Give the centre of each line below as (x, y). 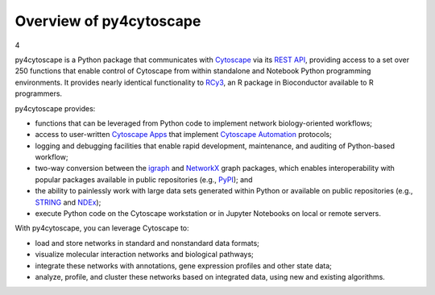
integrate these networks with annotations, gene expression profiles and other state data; (183, 265)
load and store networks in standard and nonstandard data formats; (147, 243)
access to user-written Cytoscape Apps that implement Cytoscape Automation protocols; (183, 135)
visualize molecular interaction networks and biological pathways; (144, 255)
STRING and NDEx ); (68, 202)
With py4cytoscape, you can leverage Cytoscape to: (102, 228)
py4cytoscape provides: (55, 108)
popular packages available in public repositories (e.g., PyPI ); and (144, 179)
